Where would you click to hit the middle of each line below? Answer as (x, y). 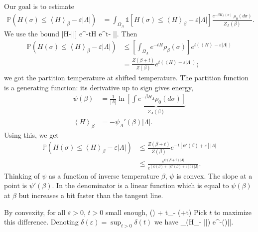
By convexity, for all (35, 212)
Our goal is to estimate (39, 6)
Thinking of (22, 175)
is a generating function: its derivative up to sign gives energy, (99, 87)
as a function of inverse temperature (104, 175)
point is (15, 185)
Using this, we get (31, 134)
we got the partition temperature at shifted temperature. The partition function (126, 78)
